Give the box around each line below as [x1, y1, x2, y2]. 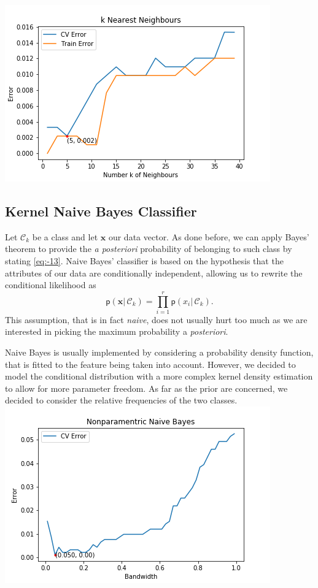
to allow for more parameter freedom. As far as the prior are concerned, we [5, 381, 288, 394]
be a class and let [32, 230, 98, 243]
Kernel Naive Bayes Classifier [5, 201, 197, 220]
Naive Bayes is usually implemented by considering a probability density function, [5, 346, 314, 359]
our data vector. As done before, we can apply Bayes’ [108, 230, 309, 243]
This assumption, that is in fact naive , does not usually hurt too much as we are [5, 313, 308, 326]
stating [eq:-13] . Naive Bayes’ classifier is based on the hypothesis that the [5, 254, 284, 267]
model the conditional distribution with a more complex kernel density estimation [5, 370, 313, 383]
